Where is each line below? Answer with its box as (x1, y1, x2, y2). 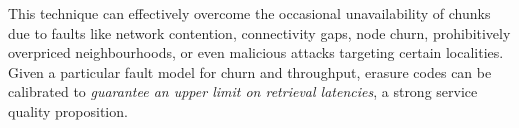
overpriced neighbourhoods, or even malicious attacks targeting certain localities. (8, 42, 504, 63)
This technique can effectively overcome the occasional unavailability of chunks (8, 3, 491, 23)
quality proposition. (8, 100, 128, 121)
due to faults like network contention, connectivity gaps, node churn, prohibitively (8, 22, 511, 43)
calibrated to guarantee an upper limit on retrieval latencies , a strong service (8, 81, 478, 102)
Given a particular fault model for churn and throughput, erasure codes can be (8, 61, 492, 82)
